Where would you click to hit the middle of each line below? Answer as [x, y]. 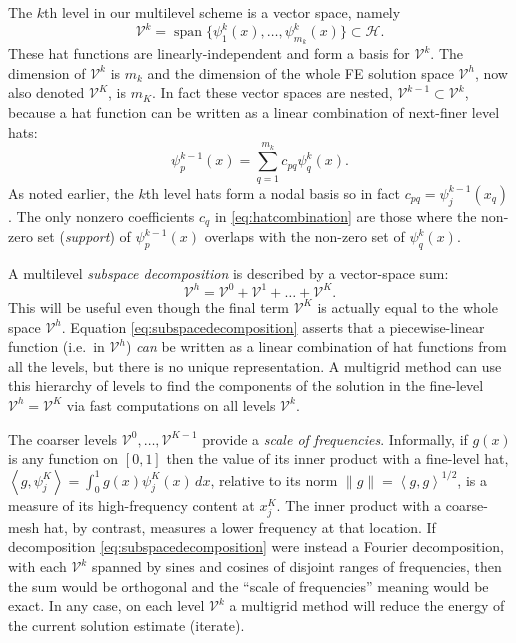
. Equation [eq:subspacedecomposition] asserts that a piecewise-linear [273, 326]
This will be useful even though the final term [148, 306]
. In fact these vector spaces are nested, [272, 92]
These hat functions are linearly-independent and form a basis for [209, 53]
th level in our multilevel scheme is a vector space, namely [222, 12]
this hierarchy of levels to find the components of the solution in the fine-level [246, 385]
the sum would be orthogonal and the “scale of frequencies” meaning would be [248, 585]
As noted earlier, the [71, 192]
